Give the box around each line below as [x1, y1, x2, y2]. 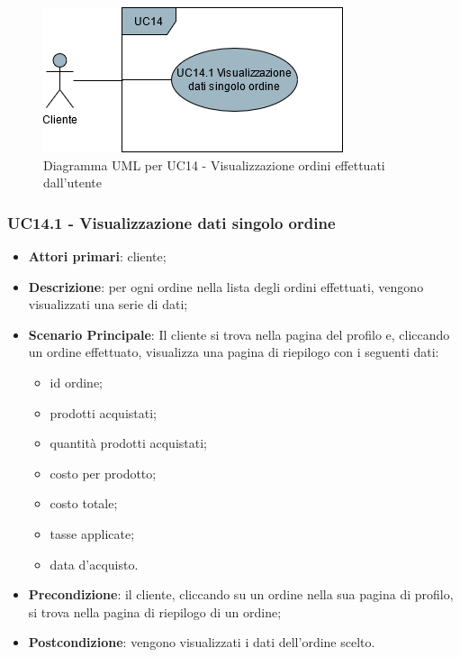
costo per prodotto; [50, 463, 157, 482]
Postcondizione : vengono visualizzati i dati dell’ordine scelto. [28, 633, 375, 652]
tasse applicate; [50, 524, 135, 543]
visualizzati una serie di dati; [28, 295, 188, 314]
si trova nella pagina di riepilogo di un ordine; [28, 602, 282, 621]
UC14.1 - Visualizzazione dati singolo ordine [7, 211, 336, 233]
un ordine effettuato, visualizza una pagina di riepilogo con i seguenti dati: [28, 342, 439, 361]
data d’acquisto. [50, 554, 139, 573]
